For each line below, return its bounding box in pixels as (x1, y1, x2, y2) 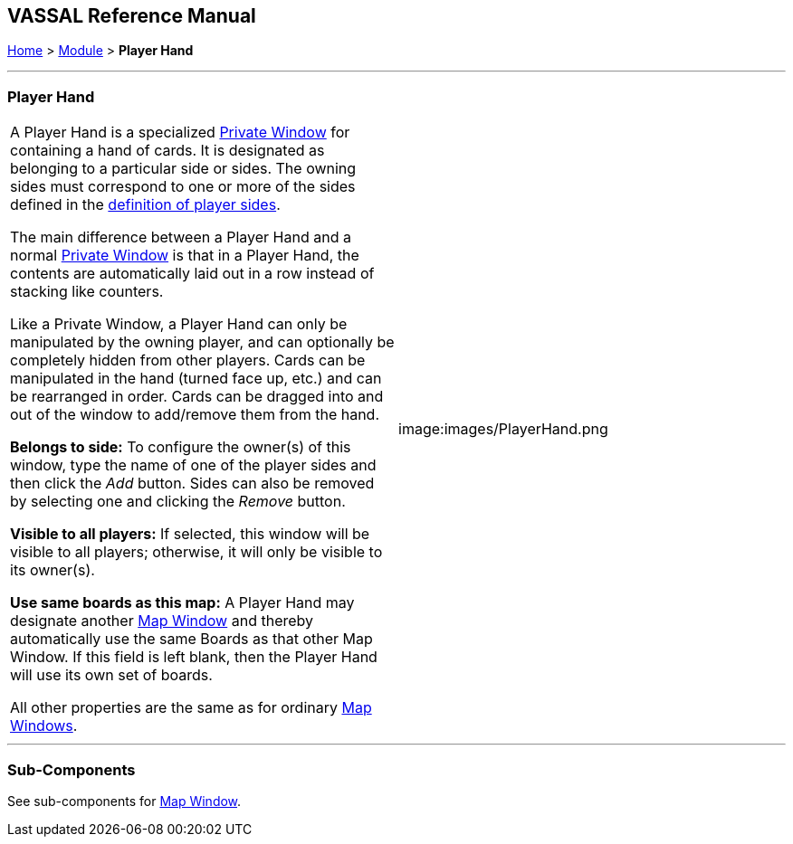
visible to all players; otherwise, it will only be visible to (10, 543, 383, 562)
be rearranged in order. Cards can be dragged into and (10, 387, 384, 406)
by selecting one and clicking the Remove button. (10, 492, 346, 511)
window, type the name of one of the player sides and (10, 456, 377, 475)
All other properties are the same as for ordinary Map (10, 698, 372, 717)
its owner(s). (10, 561, 95, 580)
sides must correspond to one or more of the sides (10, 177, 356, 196)
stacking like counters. (10, 282, 164, 301)
